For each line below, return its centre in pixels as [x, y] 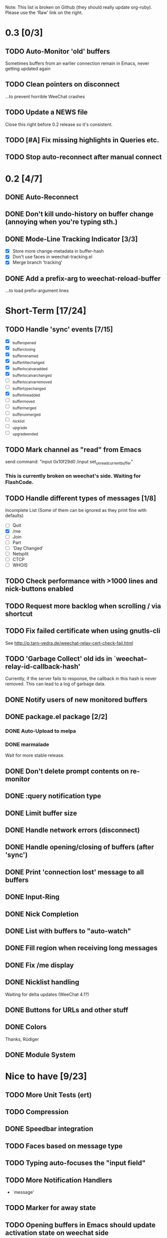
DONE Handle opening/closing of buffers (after [79, 847]
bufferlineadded [26, 395]
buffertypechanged [29, 389]
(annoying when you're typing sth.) [61, 222]
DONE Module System [40, 1055]
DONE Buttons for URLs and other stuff [67, 1010]
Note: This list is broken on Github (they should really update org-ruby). [79, 7]
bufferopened [24, 343]
